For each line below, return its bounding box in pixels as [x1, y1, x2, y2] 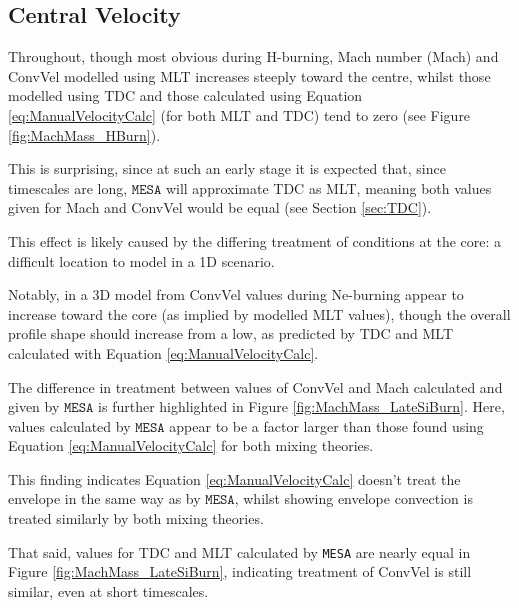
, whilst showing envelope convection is [234, 488, 473, 509]
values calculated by [8, 415, 131, 436]
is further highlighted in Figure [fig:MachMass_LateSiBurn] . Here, [98, 396, 505, 417]
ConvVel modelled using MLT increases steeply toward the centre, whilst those [8, 65, 491, 86]
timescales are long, [8, 177, 128, 198]
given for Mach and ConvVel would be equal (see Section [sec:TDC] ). [8, 197, 432, 218]
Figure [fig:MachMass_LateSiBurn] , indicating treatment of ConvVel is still [8, 561, 472, 582]
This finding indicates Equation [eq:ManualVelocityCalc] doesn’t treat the [8, 468, 461, 489]
